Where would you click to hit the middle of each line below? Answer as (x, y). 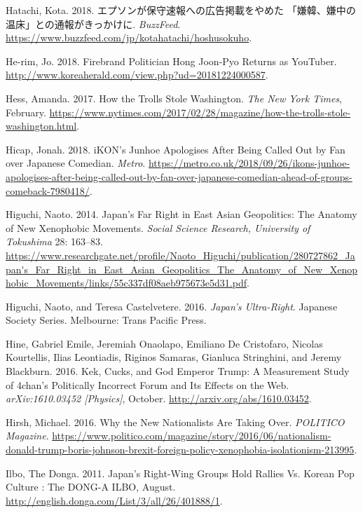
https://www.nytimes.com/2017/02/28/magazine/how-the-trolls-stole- (200, 112)
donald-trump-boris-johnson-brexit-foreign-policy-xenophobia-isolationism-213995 (180, 450)
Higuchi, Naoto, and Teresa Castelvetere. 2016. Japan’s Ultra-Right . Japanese (172, 306)
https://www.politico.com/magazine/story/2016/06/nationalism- (192, 436)
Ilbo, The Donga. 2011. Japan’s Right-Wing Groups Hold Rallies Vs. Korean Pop (180, 473)
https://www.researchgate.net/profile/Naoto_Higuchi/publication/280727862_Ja (180, 255)
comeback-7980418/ (48, 190)
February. (26, 112)
